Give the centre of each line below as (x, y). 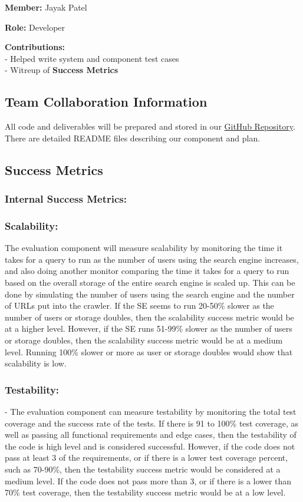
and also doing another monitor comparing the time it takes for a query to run (147, 271)
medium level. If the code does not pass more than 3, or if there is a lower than (148, 480)
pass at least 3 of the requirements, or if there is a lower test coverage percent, (146, 458)
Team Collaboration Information (106, 102)
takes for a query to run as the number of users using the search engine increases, (152, 259)
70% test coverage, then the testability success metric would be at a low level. (145, 492)
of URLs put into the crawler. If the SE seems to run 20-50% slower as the (139, 306)
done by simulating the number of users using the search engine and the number (150, 294)
